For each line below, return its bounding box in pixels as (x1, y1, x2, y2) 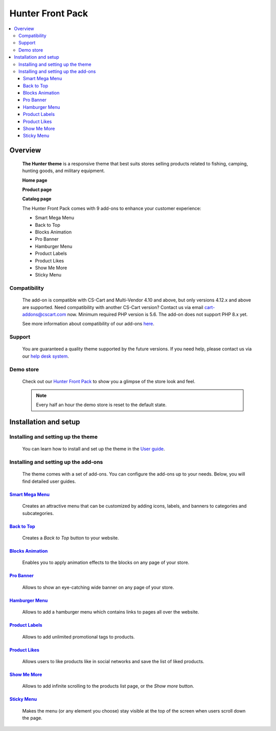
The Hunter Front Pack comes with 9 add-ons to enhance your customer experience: (22, 205, 201, 211)
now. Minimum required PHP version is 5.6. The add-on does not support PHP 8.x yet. (67, 312, 248, 318)
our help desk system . (22, 353, 69, 359)
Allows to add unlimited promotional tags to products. (22, 633, 135, 640)
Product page (22, 186, 52, 193)
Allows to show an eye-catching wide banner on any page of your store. (22, 584, 174, 590)
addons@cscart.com (22, 312, 66, 318)
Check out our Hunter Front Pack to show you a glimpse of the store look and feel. (22, 378, 196, 384)
